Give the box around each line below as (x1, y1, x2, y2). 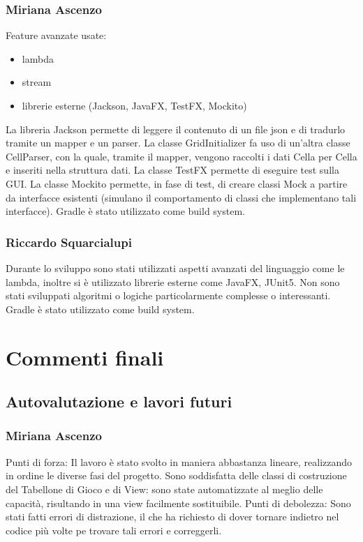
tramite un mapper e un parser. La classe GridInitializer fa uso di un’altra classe (6, 135, 350, 150)
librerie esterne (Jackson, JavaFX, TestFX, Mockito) (22, 98, 247, 112)
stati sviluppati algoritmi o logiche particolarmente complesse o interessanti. (6, 288, 331, 303)
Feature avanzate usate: (6, 28, 107, 43)
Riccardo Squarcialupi (6, 233, 132, 250)
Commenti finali (6, 342, 164, 371)
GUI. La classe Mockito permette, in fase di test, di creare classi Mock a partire (6, 176, 348, 190)
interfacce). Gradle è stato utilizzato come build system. (6, 204, 245, 218)
